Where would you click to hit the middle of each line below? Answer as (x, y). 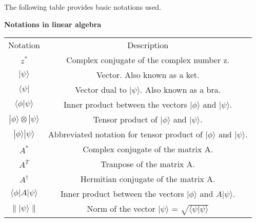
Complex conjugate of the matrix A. (148, 149)
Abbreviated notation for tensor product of (125, 134)
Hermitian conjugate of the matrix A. (148, 179)
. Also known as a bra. (181, 90)
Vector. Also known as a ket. (148, 75)
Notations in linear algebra (53, 24)
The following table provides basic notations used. (83, 7)
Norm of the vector (121, 209)
